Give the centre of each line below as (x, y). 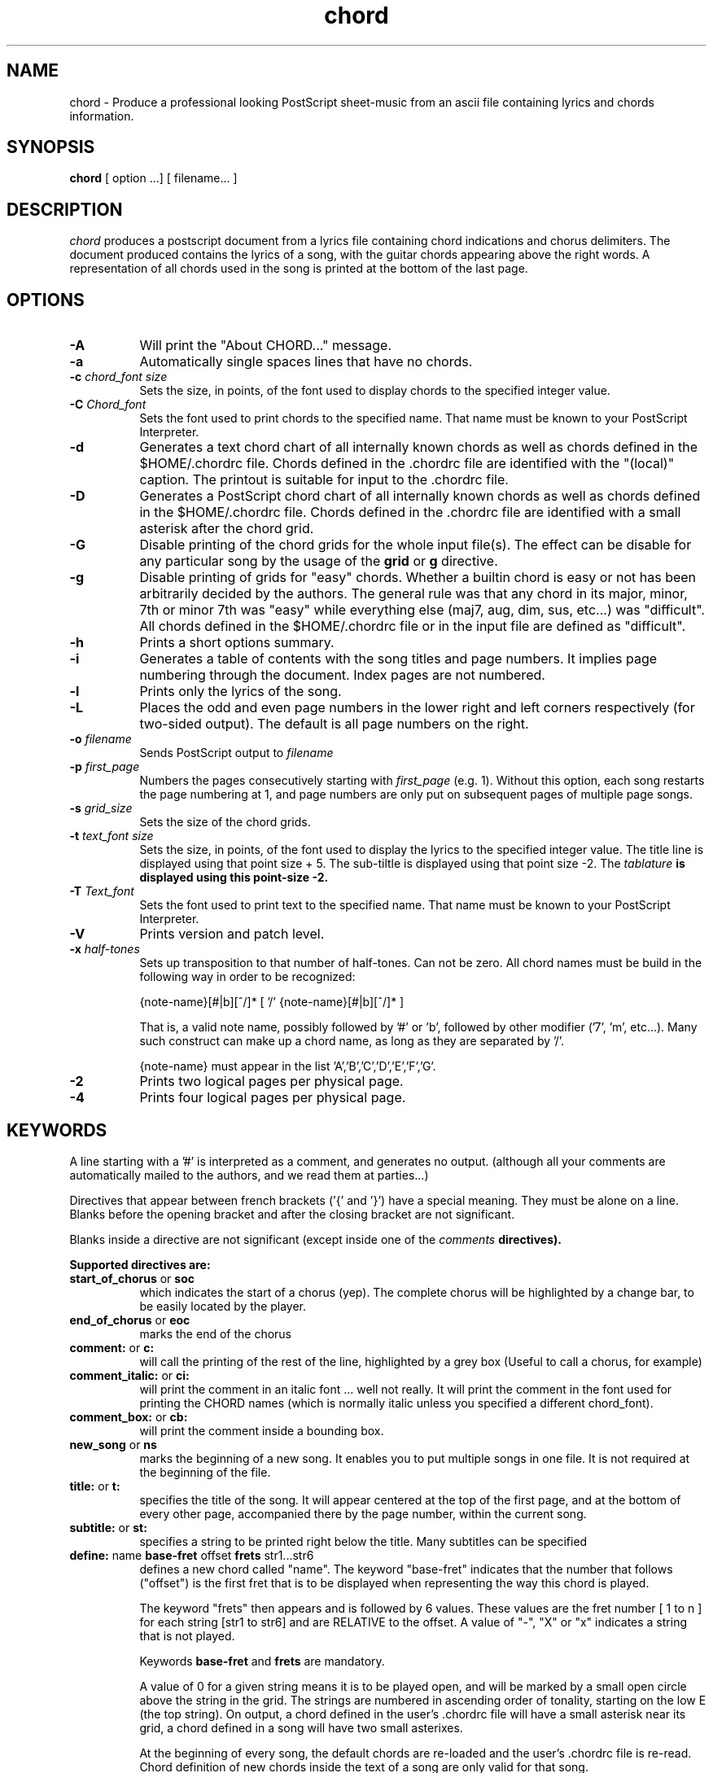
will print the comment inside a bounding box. (262, 1430)
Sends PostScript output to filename (236, 753)
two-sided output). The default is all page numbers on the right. (334, 724)
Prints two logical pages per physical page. (271, 1081)
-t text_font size (112, 836)
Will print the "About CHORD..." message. (266, 346)
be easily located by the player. (223, 1306)
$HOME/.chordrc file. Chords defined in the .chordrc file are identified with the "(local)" (407, 464)
